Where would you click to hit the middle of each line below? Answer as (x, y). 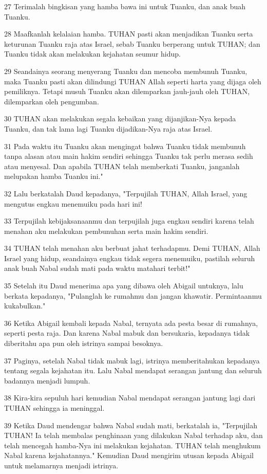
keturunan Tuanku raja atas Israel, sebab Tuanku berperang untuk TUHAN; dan (132, 43)
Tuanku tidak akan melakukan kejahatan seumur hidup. (92, 54)
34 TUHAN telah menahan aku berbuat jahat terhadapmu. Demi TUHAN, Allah (132, 248)
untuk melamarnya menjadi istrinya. (61, 465)
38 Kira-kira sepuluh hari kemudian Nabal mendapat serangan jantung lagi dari (130, 398)
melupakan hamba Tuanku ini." (54, 176)
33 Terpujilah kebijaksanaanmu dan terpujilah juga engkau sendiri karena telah (129, 221)
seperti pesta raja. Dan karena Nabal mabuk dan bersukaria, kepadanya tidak (127, 333)
